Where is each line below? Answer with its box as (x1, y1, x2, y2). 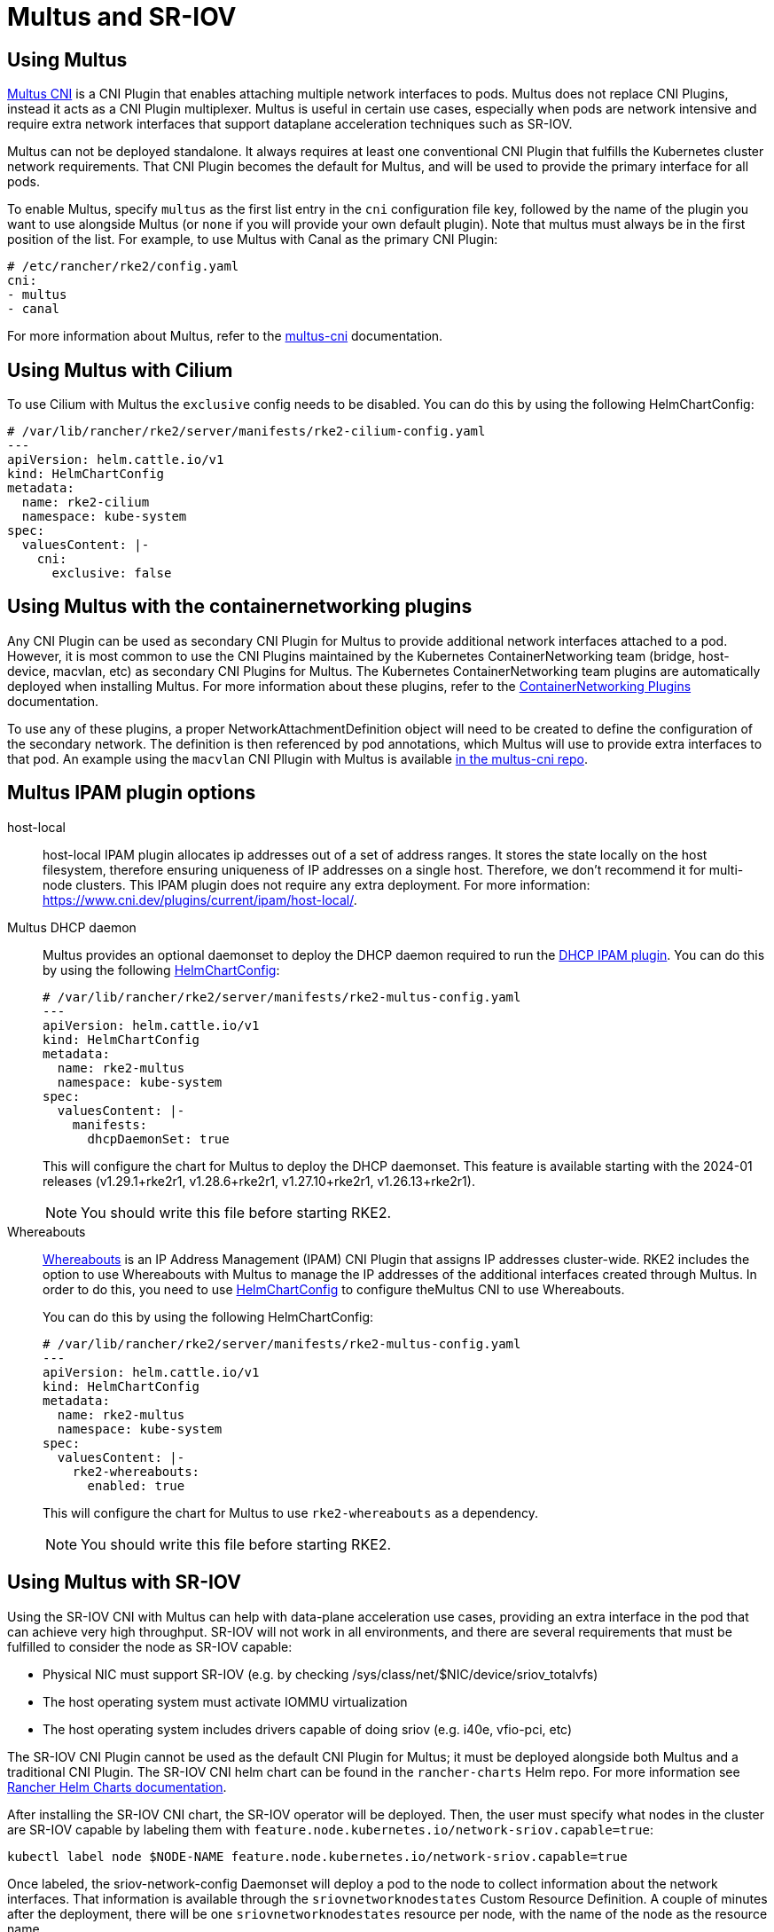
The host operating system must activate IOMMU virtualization (43, 1693, 408, 1709)
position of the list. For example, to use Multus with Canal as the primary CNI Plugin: (7, 232, 498, 247)
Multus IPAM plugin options (7, 781, 256, 805)
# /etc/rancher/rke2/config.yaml (7, 259, 239, 274)
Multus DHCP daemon (7, 919, 137, 935)
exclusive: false (51, 566, 172, 581)
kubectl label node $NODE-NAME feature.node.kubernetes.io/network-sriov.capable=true (7, 1849, 628, 1864)
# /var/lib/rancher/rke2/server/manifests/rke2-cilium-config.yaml (7, 424, 486, 439)
